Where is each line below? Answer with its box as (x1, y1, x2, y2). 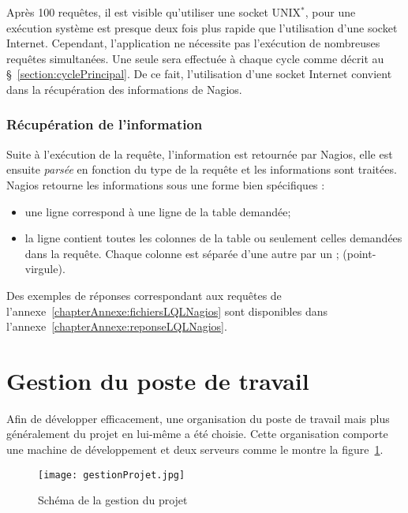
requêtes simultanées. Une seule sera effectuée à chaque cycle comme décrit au (6, 50, 384, 66)
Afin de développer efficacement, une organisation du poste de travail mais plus (6, 410, 390, 426)
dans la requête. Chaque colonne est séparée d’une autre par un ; (24, 245, 339, 261)
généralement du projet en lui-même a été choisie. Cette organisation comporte (6, 425, 388, 442)
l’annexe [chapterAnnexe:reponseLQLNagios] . (6, 318, 227, 335)
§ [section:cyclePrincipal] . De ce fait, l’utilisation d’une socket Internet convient (6, 66, 392, 82)
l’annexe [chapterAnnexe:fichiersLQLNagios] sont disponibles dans (6, 302, 328, 319)
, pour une (305, 4, 356, 20)
